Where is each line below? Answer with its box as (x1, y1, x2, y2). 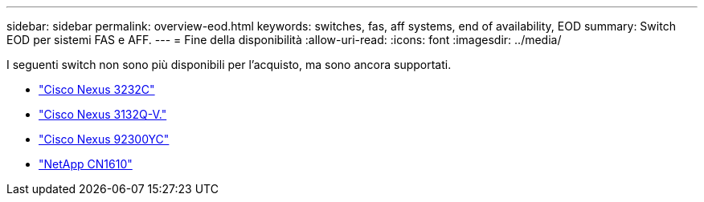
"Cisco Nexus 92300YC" (39, 132, 170, 146)
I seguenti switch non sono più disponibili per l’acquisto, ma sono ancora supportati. (6, 58, 452, 71)
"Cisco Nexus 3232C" (39, 83, 155, 96)
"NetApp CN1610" (39, 157, 133, 171)
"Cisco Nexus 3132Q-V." (39, 107, 167, 121)
